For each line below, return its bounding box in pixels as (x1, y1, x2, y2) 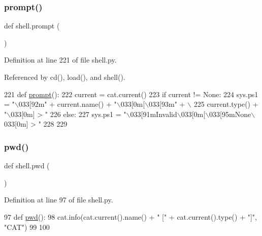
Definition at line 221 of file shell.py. (4, 54, 117, 65)
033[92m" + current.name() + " (18, 99, 117, 109)
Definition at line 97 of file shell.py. (4, 194, 113, 205)
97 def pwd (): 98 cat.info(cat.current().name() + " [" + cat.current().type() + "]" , (4, 211, 257, 222)
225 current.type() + (193, 99, 258, 109)
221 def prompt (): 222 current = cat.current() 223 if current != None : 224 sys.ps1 (4, 88, 258, 99)
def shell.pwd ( (4, 160, 50, 171)
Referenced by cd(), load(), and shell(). (4, 72, 125, 82)
